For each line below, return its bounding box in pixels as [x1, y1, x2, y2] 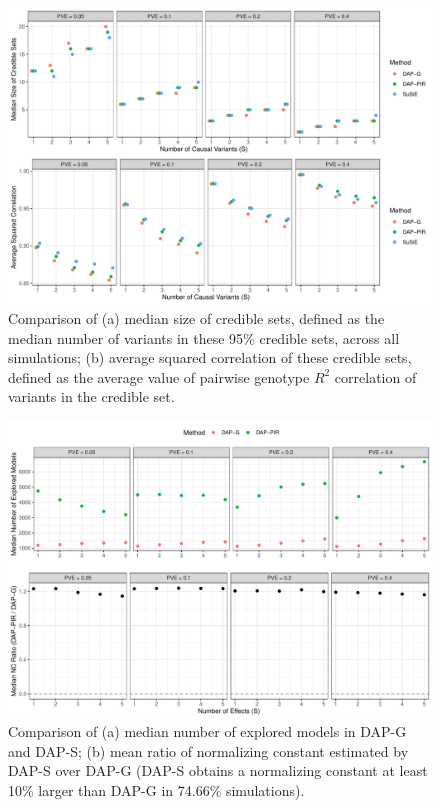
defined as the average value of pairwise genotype [8, 366, 310, 387]
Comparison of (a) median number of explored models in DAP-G [8, 721, 407, 742]
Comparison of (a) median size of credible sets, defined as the [8, 308, 385, 329]
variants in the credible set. [8, 386, 175, 407]
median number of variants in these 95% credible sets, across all [8, 327, 400, 348]
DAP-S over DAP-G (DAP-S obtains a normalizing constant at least [8, 760, 428, 781]
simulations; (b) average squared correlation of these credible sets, [8, 347, 412, 368]
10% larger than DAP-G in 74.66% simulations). [8, 779, 305, 800]
